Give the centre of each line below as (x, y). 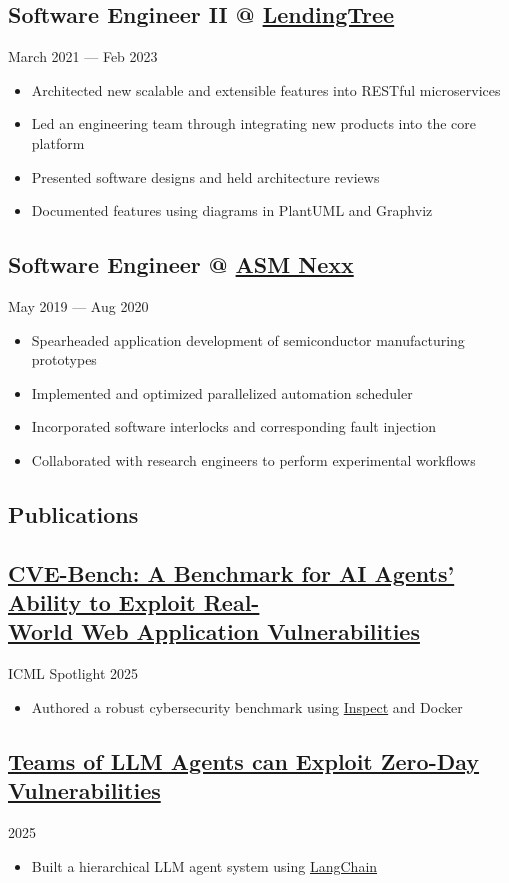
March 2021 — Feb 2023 (83, 56)
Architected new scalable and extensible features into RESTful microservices (266, 89)
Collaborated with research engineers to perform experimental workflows (253, 459)
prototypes (64, 359)
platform (58, 142)
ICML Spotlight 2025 (73, 673)
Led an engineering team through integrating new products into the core (254, 123)
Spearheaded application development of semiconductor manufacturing (248, 339)
